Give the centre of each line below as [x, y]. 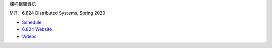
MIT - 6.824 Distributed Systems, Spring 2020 [57, 13]
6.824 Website [37, 29]
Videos [29, 36]
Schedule [32, 22]
